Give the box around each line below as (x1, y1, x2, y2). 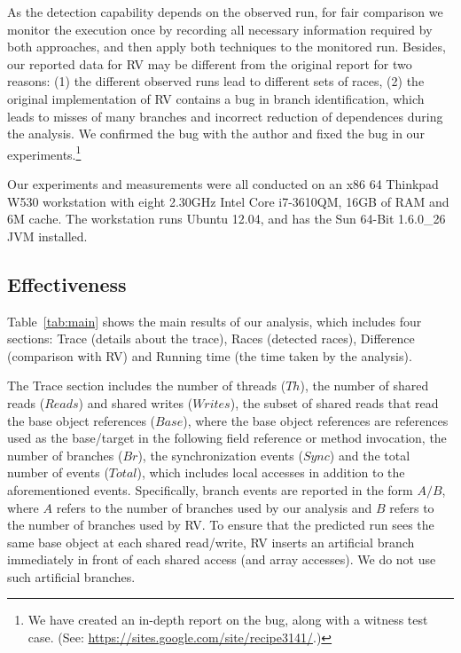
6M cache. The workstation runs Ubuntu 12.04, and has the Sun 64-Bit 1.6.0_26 (7, 209, 446, 228)
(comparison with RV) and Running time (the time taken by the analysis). (7, 346, 412, 365)
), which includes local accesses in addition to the (137, 463, 405, 482)
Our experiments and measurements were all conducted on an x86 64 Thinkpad (7, 175, 439, 193)
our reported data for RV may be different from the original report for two (7, 54, 412, 73)
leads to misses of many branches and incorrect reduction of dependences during (7, 106, 443, 125)
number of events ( (7, 463, 109, 482)
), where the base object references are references (183, 411, 449, 429)
